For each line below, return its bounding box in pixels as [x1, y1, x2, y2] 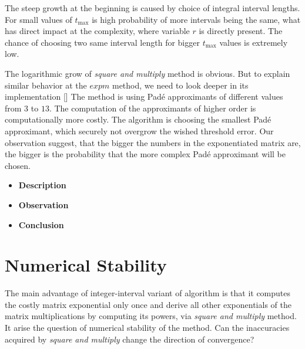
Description [18, 179, 66, 191]
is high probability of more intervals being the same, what [92, 13, 301, 25]
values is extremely [219, 36, 288, 48]
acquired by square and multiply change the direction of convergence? [5, 333, 254, 345]
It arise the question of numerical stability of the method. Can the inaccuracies [5, 321, 290, 333]
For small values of [5, 13, 72, 25]
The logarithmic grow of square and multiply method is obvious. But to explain [5, 67, 290, 79]
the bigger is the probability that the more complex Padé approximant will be [5, 148, 286, 160]
